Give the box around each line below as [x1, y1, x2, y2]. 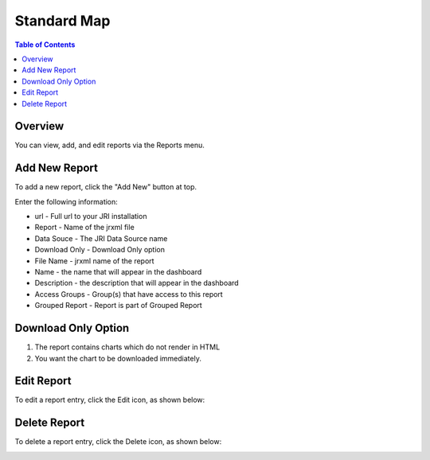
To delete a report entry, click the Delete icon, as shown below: [14, 437, 222, 446]
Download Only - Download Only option [34, 245, 165, 255]
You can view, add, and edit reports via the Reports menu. [14, 140, 205, 150]
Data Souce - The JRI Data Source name [34, 233, 168, 243]
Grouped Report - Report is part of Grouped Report [34, 301, 202, 310]
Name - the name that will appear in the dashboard [34, 267, 202, 277]
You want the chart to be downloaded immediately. [34, 353, 202, 363]
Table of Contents [14, 40, 76, 49]
